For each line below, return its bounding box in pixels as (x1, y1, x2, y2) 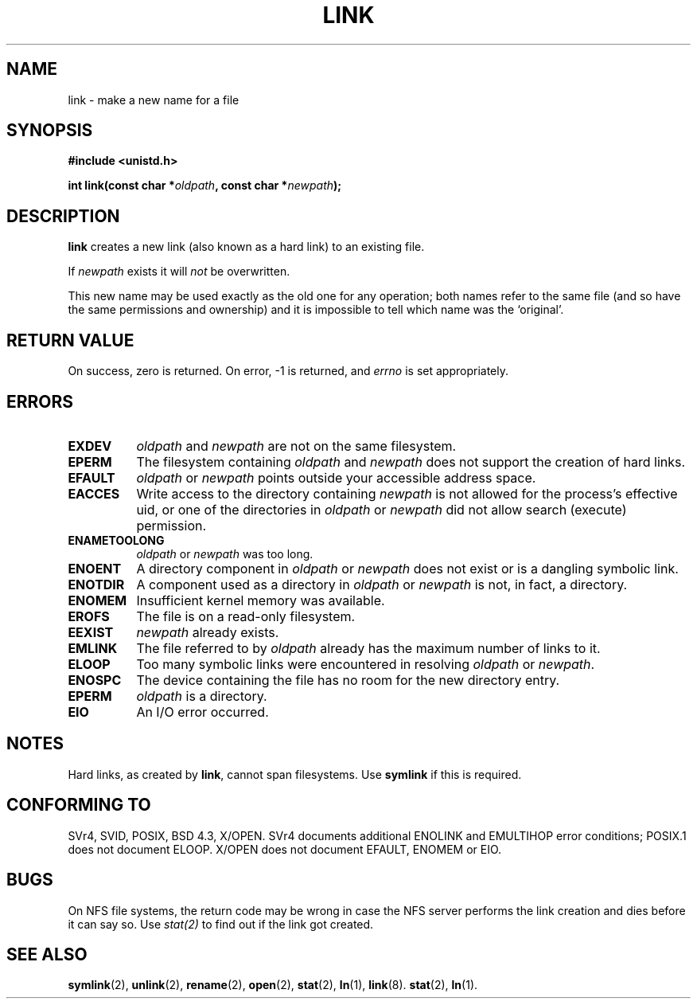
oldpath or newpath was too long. (136, 546, 313, 561)
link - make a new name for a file (68, 92, 239, 107)
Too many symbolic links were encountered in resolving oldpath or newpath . (136, 655, 595, 672)
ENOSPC (68, 671, 122, 688)
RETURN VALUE (6, 330, 134, 350)
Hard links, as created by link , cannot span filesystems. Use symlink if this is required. (68, 767, 522, 781)
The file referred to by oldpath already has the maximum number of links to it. (136, 639, 601, 656)
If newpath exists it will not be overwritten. (68, 264, 290, 279)
